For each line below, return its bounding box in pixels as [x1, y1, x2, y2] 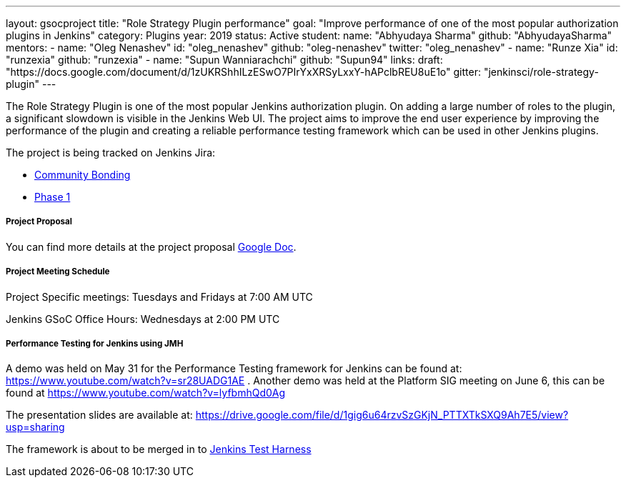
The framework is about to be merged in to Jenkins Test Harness [6, 443, 312, 456]
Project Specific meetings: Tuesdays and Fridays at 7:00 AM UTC [6, 290, 313, 303]
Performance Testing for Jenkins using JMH [6, 338, 184, 349]
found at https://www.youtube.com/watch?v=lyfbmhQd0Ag [6, 387, 286, 399]
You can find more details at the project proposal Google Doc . [6, 240, 297, 253]
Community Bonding [34, 169, 131, 181]
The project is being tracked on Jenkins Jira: [6, 146, 216, 159]
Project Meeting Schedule [6, 267, 110, 277]
